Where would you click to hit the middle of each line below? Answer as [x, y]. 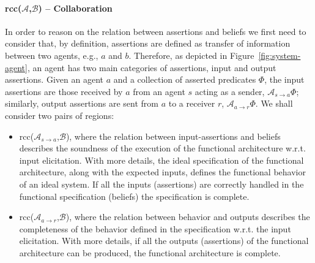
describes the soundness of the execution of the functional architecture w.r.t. [162, 148]
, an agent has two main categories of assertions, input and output [152, 67]
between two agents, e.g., [52, 55]
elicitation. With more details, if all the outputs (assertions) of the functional [164, 241]
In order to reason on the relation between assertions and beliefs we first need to [156, 31]
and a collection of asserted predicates [185, 79]
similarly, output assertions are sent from [82, 103]
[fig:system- [280, 55]
